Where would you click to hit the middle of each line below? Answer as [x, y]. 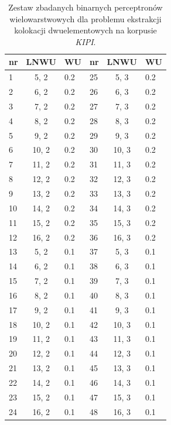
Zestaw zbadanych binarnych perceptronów [85, 7]
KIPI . [85, 41]
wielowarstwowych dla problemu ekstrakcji [85, 18]
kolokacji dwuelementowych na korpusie [85, 30]
